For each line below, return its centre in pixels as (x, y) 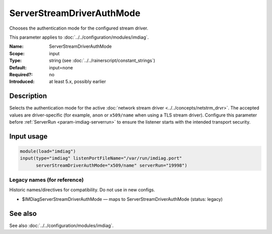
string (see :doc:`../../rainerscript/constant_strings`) (102, 61)
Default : (18, 67)
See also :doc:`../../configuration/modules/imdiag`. (61, 225)
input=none (61, 67)
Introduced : (22, 82)
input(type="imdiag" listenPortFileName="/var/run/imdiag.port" (101, 158)
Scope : (17, 53)
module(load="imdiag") (48, 151)
